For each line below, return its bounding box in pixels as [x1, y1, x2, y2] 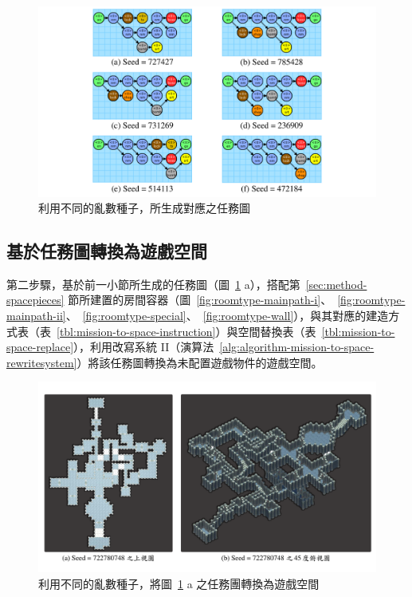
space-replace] [6, 338, 74, 355]
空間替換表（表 [237, 322, 316, 339]
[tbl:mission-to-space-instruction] [57, 322, 216, 339]
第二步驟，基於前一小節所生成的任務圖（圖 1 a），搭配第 [6, 275, 300, 292]
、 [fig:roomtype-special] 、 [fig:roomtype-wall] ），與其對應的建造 [65, 307, 389, 324]
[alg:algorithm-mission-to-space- [219, 338, 375, 355]
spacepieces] [6, 291, 65, 308]
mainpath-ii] [6, 307, 66, 324]
